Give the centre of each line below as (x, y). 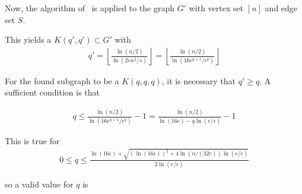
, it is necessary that (199, 80)
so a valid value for (39, 184)
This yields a (28, 39)
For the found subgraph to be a (62, 80)
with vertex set (216, 8)
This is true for (32, 140)
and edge (281, 8)
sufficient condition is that (52, 92)
